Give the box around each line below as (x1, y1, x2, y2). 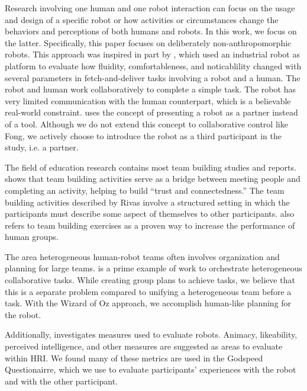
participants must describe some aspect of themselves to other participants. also (5, 207, 295, 220)
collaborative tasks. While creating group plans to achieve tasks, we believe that (5, 274, 295, 286)
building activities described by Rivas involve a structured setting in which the (5, 195, 290, 208)
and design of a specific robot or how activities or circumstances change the (5, 13, 279, 25)
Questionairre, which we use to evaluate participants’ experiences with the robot (5, 363, 296, 376)
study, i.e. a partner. (5, 141, 79, 153)
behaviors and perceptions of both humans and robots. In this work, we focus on (5, 25, 297, 37)
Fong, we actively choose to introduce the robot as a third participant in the (5, 129, 282, 142)
